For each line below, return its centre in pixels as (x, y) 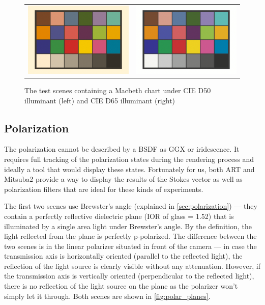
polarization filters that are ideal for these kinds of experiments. (104, 189)
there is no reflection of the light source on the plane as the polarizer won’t (121, 286)
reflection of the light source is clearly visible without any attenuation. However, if (132, 266)
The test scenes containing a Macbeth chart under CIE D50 (118, 90)
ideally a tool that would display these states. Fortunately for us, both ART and (129, 169)
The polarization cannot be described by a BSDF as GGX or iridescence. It (122, 149)
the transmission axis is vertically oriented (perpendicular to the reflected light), (129, 276)
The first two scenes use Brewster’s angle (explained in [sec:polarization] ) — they (131, 206)
